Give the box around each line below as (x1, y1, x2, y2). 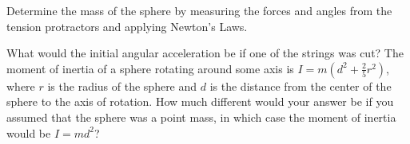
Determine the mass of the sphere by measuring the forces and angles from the (6, 2, 392, 18)
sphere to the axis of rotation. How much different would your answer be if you (6, 93, 394, 110)
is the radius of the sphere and (47, 77, 197, 94)
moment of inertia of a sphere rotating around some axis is (6, 60, 294, 76)
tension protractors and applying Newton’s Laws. (6, 18, 248, 34)
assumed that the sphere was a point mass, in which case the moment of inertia (6, 108, 396, 125)
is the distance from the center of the (209, 77, 392, 94)
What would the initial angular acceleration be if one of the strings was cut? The (6, 45, 404, 61)
